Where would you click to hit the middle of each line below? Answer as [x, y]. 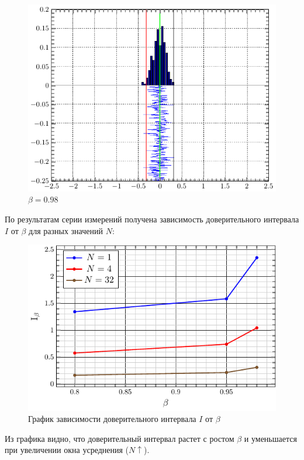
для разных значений [66, 230]
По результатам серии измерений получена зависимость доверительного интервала [152, 219]
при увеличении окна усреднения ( [67, 450]
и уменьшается [270, 438]
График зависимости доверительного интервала [112, 419]
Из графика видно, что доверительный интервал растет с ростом [120, 438]
